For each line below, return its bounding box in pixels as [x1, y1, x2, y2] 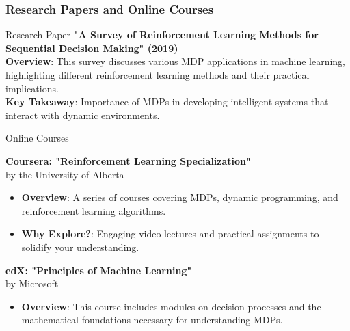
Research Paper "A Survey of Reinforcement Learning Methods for [5, 27, 319, 42]
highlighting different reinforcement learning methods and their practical [5, 68, 310, 81]
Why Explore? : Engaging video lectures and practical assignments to [21, 226, 319, 241]
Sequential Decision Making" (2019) [5, 40, 178, 55]
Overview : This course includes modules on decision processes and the [21, 299, 321, 313]
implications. [5, 81, 59, 95]
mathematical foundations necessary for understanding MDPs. [21, 313, 283, 327]
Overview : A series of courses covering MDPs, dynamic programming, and [21, 190, 338, 204]
